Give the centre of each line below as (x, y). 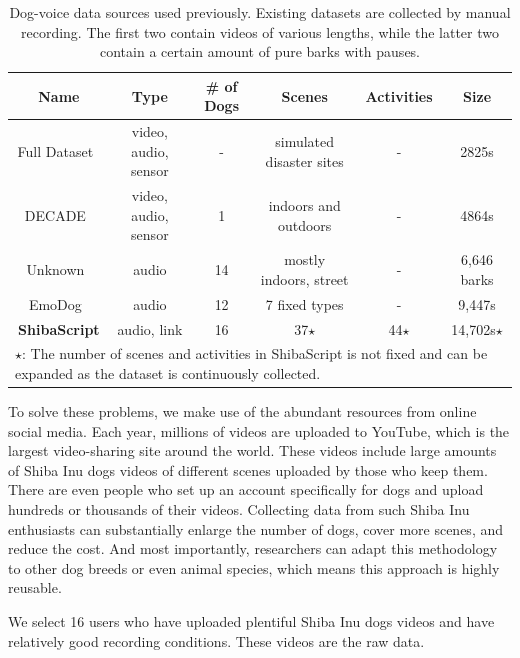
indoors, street (304, 278)
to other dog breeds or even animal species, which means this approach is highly (254, 567)
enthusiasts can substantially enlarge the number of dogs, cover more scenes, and (256, 528)
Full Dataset (55, 150)
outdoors (304, 224)
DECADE (55, 214)
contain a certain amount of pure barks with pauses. (260, 51)
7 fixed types (304, 303)
